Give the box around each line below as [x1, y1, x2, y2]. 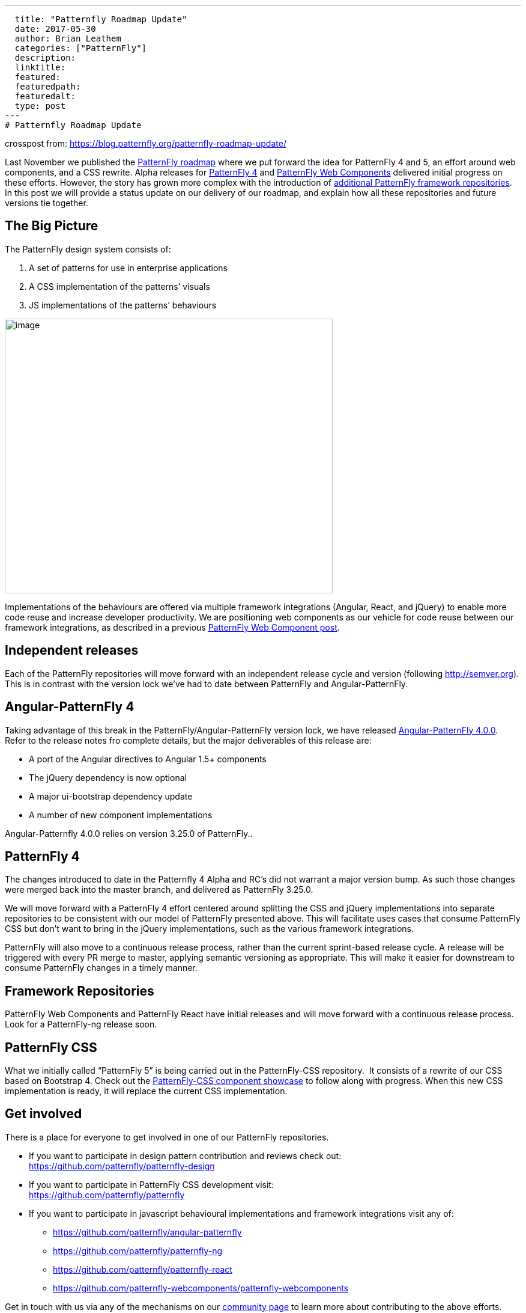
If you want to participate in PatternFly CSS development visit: [29, 1179, 274, 1190]
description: [14, 53, 76, 63]
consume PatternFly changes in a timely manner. [5, 963, 198, 973]
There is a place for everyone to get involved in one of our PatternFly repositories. [5, 1131, 329, 1142]
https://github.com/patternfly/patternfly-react [53, 1264, 232, 1275]
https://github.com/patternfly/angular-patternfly [53, 1226, 242, 1237]
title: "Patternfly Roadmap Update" [14, 14, 187, 24]
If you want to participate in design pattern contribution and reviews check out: [29, 1150, 342, 1161]
